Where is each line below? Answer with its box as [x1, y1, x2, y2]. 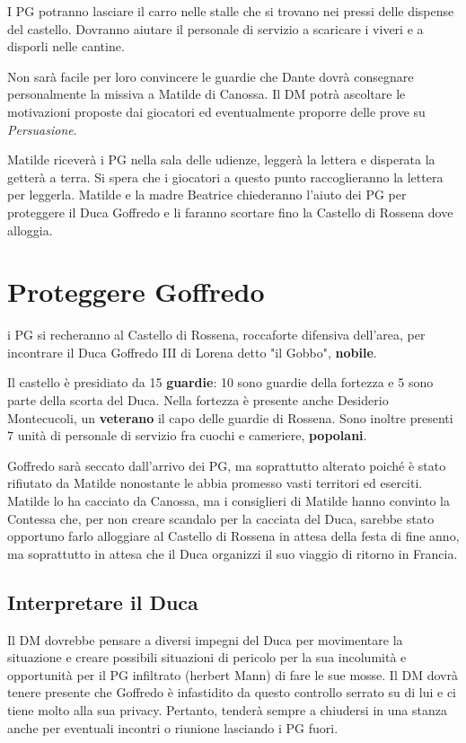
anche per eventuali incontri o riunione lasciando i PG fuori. [7, 718, 339, 737]
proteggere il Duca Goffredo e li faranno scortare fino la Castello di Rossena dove [7, 202, 453, 221]
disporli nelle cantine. [7, 37, 125, 56]
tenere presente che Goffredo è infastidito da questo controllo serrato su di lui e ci [7, 683, 457, 702]
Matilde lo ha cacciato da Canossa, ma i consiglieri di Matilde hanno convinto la [7, 491, 450, 509]
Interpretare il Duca [7, 588, 198, 615]
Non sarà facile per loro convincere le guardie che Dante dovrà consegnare [7, 66, 414, 85]
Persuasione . [7, 119, 77, 138]
